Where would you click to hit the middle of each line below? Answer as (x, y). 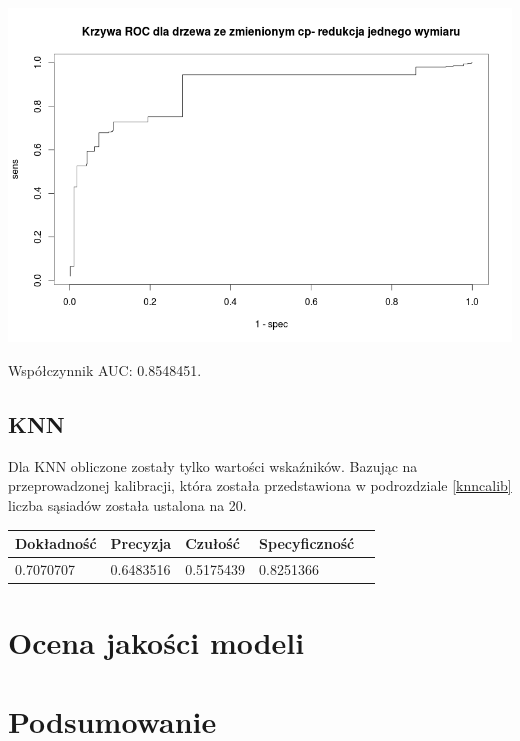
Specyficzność (307, 543)
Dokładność (56, 543)
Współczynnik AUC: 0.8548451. (105, 370)
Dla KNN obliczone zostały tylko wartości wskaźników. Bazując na (213, 465)
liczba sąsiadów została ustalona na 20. (127, 505)
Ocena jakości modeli (156, 642)
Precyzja (141, 543)
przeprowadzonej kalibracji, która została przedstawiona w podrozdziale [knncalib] (260, 485)
